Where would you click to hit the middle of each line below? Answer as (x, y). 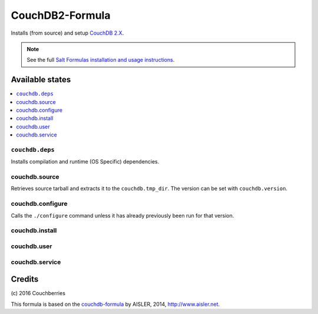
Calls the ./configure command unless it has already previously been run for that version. (122, 215)
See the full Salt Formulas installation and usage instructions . (101, 60)
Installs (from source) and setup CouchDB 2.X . (67, 33)
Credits (25, 279)
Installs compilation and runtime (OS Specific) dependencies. (85, 162)
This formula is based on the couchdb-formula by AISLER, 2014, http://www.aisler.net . (115, 304)
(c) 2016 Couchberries (38, 293)
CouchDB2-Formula (61, 15)
